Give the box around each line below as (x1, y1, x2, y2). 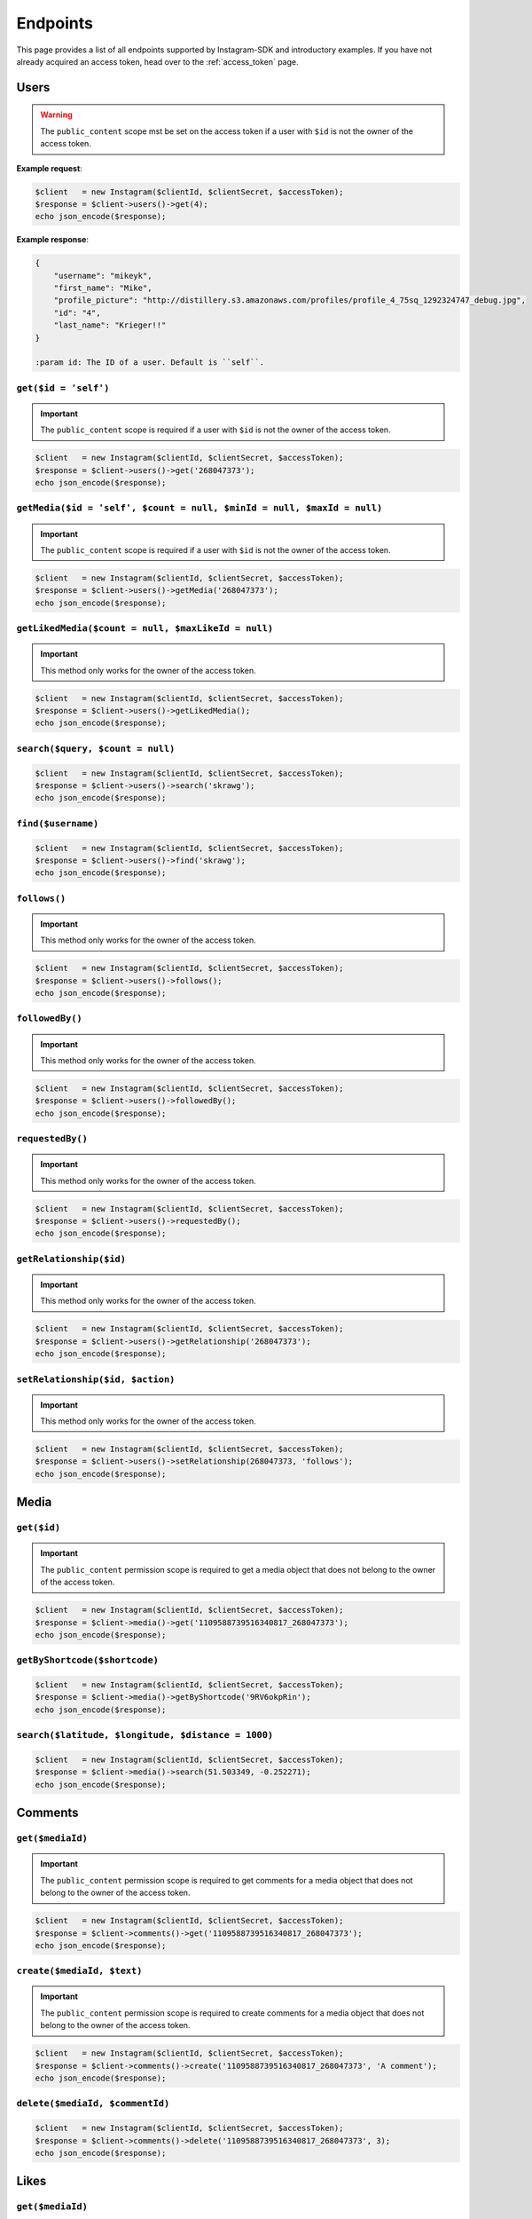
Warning (40, 109, 73, 120)
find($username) (16, 817, 99, 829)
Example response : (16, 234, 89, 245)
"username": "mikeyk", (53, 271, 153, 280)
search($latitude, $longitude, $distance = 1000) (16, 1729, 274, 1741)
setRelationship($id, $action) (16, 1373, 176, 1385)
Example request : (16, 162, 83, 173)
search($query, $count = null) (16, 742, 176, 754)
